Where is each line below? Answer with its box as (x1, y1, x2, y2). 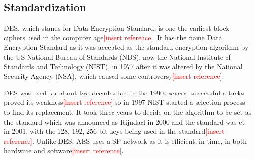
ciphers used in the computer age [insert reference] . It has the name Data (4, 32, 222, 42)
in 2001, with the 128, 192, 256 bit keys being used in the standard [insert (4, 126, 225, 136)
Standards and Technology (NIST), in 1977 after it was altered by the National (4, 61, 243, 71)
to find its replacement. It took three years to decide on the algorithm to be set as (4, 106, 252, 117)
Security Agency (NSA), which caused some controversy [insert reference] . (4, 71, 224, 81)
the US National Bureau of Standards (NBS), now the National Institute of (4, 51, 231, 62)
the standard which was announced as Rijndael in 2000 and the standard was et (4, 116, 245, 127)
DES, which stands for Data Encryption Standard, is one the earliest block (4, 23, 229, 33)
